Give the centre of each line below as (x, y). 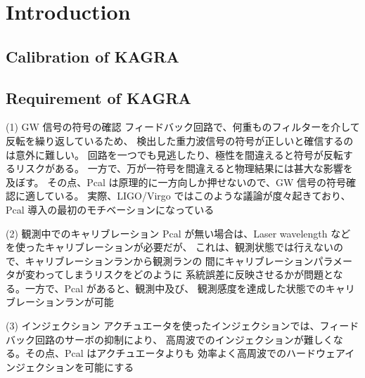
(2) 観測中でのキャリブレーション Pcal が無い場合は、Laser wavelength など (178, 233)
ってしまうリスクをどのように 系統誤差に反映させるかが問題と (189, 274)
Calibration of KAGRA (92, 56)
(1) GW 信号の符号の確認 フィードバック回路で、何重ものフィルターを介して (183, 127)
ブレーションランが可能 (60, 302)
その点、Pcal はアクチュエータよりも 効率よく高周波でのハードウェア (185, 353)
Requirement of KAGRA (98, 97)
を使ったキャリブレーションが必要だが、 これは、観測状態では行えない (170, 247)
